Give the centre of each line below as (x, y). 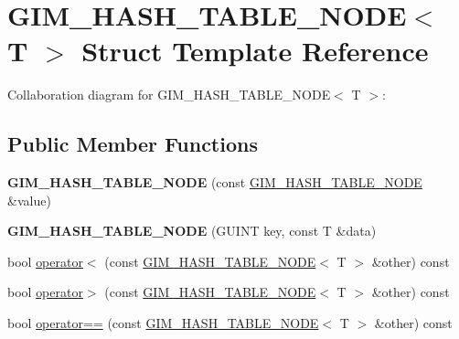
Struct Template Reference (255, 51)
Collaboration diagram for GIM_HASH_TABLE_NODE (169, 95)
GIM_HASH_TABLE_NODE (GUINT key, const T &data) (192, 231)
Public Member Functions (133, 144)
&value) (29, 200)
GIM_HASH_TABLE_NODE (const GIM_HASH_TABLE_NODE (215, 182)
